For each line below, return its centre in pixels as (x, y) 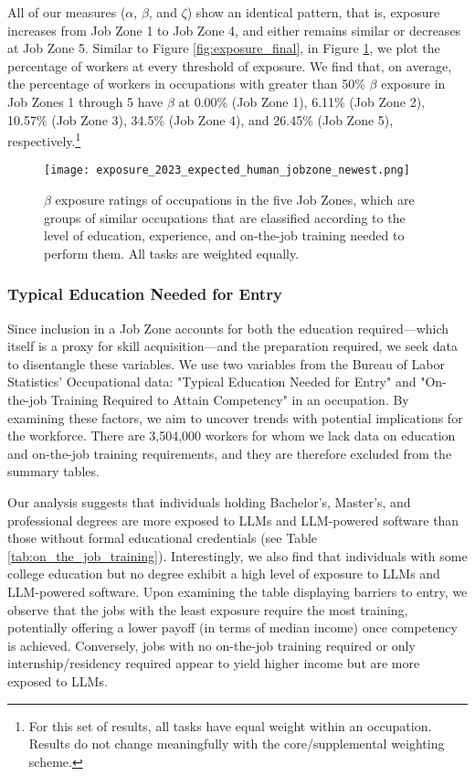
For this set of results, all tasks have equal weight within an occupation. (230, 725)
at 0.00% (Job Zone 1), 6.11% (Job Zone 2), (302, 101)
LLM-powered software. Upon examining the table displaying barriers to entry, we (237, 591)
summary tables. (53, 471)
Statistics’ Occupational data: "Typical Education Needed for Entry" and (212, 382)
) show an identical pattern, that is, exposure (313, 12)
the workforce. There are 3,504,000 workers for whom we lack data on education (232, 436)
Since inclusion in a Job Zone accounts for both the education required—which (228, 328)
